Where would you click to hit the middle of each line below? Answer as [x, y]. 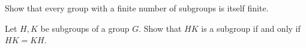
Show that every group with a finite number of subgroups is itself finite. [137, 8]
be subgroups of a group [85, 28]
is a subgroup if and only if [251, 28]
